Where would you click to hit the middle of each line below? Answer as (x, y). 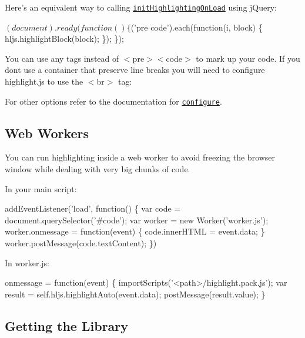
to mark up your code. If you (248, 58)
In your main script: (41, 188)
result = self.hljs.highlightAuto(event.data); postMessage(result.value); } (135, 294)
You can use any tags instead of (62, 58)
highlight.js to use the (44, 81)
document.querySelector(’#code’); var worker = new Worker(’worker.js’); (137, 220)
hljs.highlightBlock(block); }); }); (64, 39)
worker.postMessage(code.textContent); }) (81, 243)
